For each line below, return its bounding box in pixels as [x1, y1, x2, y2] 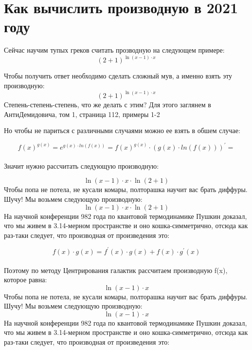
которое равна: [4, 274, 47, 285]
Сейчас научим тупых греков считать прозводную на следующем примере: [4, 45, 225, 55]
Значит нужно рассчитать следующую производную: [4, 160, 159, 171]
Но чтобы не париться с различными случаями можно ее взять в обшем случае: [4, 125, 240, 136]
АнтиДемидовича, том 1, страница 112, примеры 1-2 [4, 109, 160, 119]
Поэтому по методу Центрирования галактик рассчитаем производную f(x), [4, 265, 228, 275]
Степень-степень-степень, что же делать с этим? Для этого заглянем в [4, 99, 211, 109]
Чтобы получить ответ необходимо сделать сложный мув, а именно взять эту [4, 71, 233, 81]
